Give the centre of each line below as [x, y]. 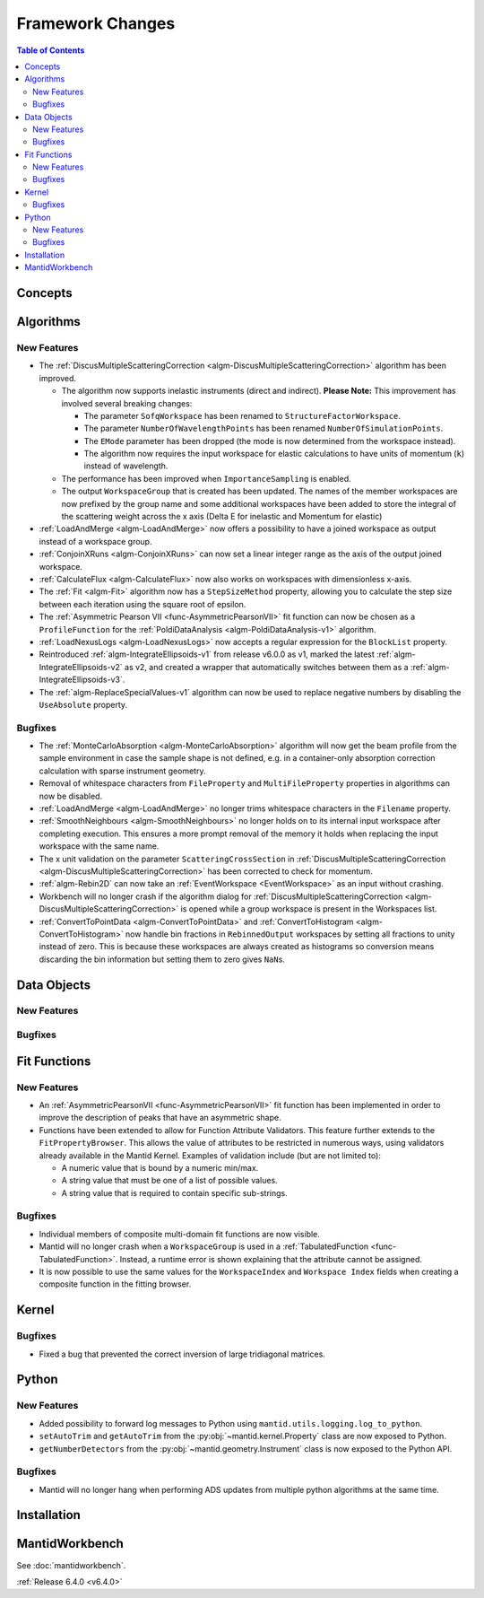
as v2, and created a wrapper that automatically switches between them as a [266, 667]
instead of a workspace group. [95, 541]
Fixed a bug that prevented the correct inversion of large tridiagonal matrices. [182, 1354]
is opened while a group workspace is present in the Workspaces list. [309, 909]
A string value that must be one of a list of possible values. [169, 1181]
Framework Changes [96, 23]
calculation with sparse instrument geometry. [122, 771]
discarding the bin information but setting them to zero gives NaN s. [162, 959]
